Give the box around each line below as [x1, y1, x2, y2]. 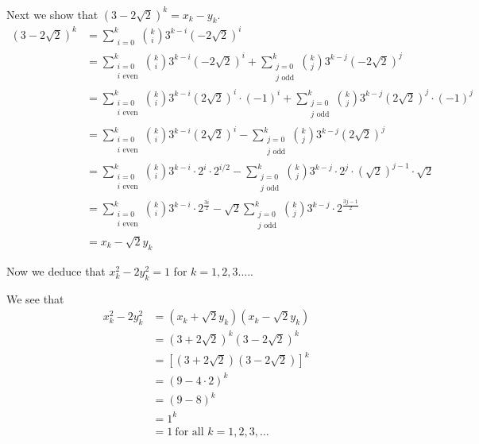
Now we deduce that [6, 262, 106, 279]
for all [175, 426, 204, 438]
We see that [6, 290, 64, 307]
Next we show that [6, 6, 99, 22]
